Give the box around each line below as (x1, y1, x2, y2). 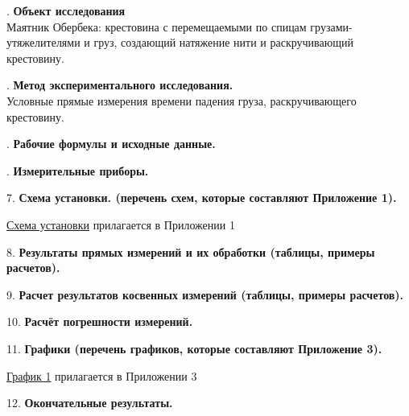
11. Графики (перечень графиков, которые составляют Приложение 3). (6, 340, 382, 356)
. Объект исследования (6, 2, 126, 19)
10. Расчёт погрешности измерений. (6, 313, 193, 330)
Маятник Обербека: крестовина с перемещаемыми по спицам (6, 18, 307, 35)
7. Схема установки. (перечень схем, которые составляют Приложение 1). (6, 189, 397, 206)
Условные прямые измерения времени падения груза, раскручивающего (6, 92, 357, 109)
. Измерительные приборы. (6, 162, 149, 179)
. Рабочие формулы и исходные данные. (6, 135, 216, 152)
